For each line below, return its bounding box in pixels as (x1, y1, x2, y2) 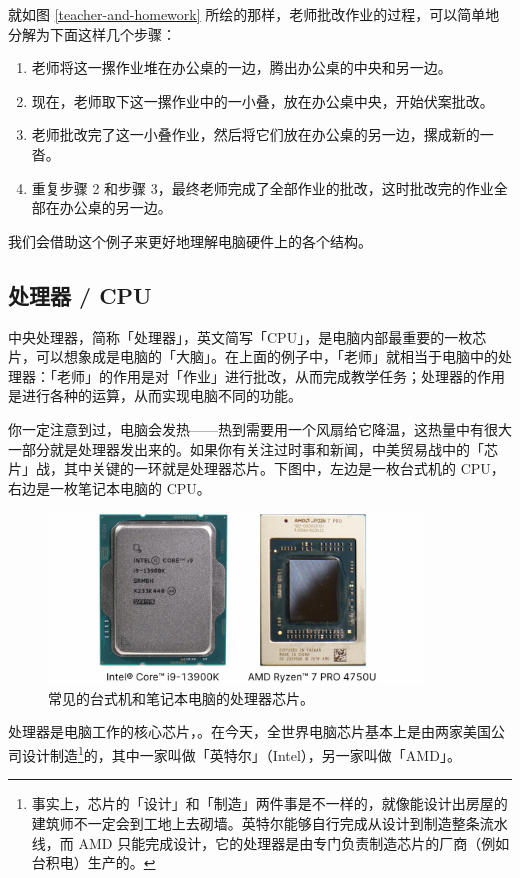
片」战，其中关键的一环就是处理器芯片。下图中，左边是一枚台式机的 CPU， (8, 458, 505, 479)
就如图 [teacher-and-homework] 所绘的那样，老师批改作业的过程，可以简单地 (8, 4, 500, 24)
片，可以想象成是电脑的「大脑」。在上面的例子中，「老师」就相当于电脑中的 (8, 346, 498, 367)
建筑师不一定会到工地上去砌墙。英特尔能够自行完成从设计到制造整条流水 (31, 812, 508, 833)
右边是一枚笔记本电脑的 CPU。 (8, 477, 211, 498)
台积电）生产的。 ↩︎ (31, 852, 156, 873)
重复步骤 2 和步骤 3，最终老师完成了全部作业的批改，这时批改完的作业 (31, 177, 494, 198)
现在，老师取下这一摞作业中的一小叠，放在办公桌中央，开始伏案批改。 (31, 90, 494, 111)
